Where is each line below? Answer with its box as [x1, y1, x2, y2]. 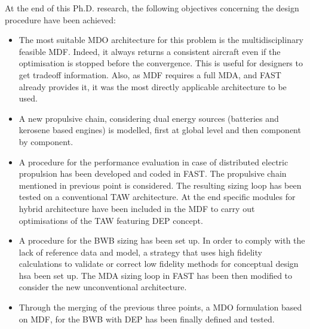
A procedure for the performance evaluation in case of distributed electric [19, 155, 288, 168]
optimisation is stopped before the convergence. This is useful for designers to [19, 57, 303, 69]
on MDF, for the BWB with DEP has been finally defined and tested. [19, 312, 275, 325]
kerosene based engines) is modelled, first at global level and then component [19, 124, 301, 136]
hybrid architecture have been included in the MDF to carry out [19, 202, 255, 214]
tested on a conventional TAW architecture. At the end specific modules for [19, 190, 296, 203]
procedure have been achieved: [5, 13, 116, 26]
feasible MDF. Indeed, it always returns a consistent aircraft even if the [19, 45, 281, 57]
